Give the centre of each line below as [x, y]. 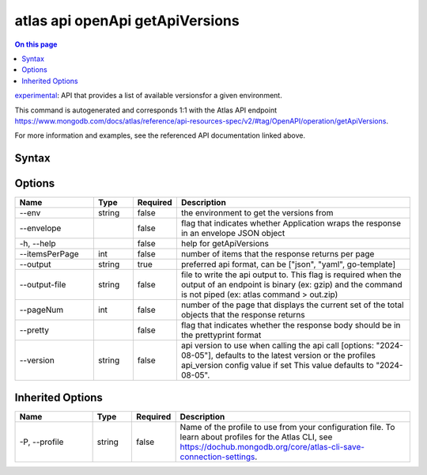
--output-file [43, 285]
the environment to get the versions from [257, 213]
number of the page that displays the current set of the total [292, 305]
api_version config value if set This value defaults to [278, 366]
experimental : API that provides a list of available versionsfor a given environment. [148, 96]
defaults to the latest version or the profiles [295, 355]
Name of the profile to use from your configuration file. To [287, 427]
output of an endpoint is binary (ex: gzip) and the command [291, 285]
